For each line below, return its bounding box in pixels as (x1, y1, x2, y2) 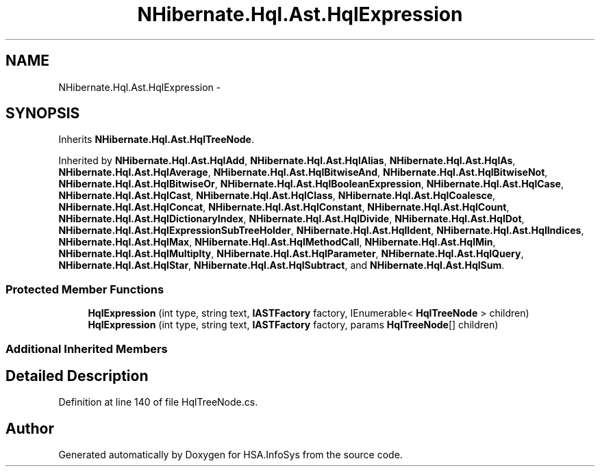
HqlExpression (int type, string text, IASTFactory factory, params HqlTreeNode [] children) (88, 319, 499, 331)
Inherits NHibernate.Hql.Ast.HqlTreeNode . (58, 133, 255, 146)
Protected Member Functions (5, 282, 164, 296)
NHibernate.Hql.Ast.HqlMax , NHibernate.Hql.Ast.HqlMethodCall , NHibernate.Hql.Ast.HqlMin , (58, 236, 496, 248)
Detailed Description (5, 367, 149, 384)
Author (5, 419, 54, 437)
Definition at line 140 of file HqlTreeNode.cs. (58, 396, 258, 408)
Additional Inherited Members (5, 341, 168, 356)
